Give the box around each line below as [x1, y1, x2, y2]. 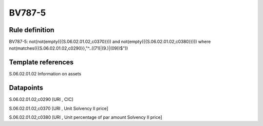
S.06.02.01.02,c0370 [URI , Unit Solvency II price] [9, 105, 109, 111]
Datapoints [9, 84, 43, 92]
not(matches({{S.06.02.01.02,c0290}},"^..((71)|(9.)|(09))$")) [9, 45, 129, 51]
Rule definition [9, 26, 55, 34]
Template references [9, 58, 74, 67]
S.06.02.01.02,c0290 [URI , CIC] [9, 96, 74, 102]
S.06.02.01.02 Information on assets [9, 71, 81, 77]
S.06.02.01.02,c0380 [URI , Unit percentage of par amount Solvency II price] [9, 114, 163, 120]
